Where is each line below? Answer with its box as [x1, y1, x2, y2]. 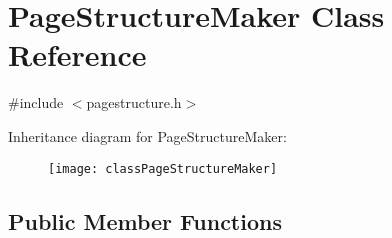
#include [8, 92, 64, 113]
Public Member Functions [8, 205, 282, 236]
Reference [8, 34, 147, 75]
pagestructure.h [86, 92, 182, 113]
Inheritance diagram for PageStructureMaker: [8, 125, 287, 146]
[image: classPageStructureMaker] [48, 161, 278, 176]
